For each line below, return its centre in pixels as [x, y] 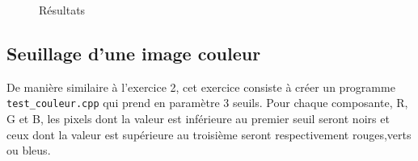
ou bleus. [29, 150]
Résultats [62, 10]
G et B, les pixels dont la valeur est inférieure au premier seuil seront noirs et [198, 119]
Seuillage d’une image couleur [134, 53]
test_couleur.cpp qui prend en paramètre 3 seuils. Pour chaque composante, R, [207, 103]
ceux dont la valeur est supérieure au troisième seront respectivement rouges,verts [209, 134]
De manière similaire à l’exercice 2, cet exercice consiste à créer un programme [201, 87]
